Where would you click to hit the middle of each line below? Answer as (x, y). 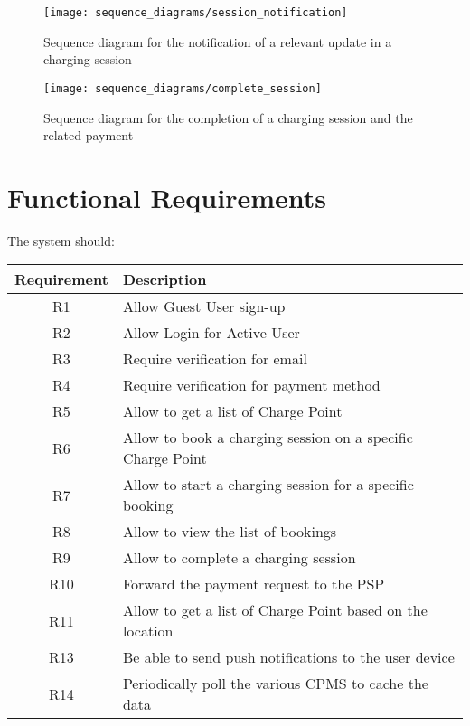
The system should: (61, 240)
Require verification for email (215, 359)
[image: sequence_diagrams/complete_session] (183, 88)
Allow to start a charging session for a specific (268, 485)
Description (164, 279)
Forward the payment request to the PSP (254, 584)
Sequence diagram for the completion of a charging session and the (228, 117)
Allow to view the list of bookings (230, 532)
